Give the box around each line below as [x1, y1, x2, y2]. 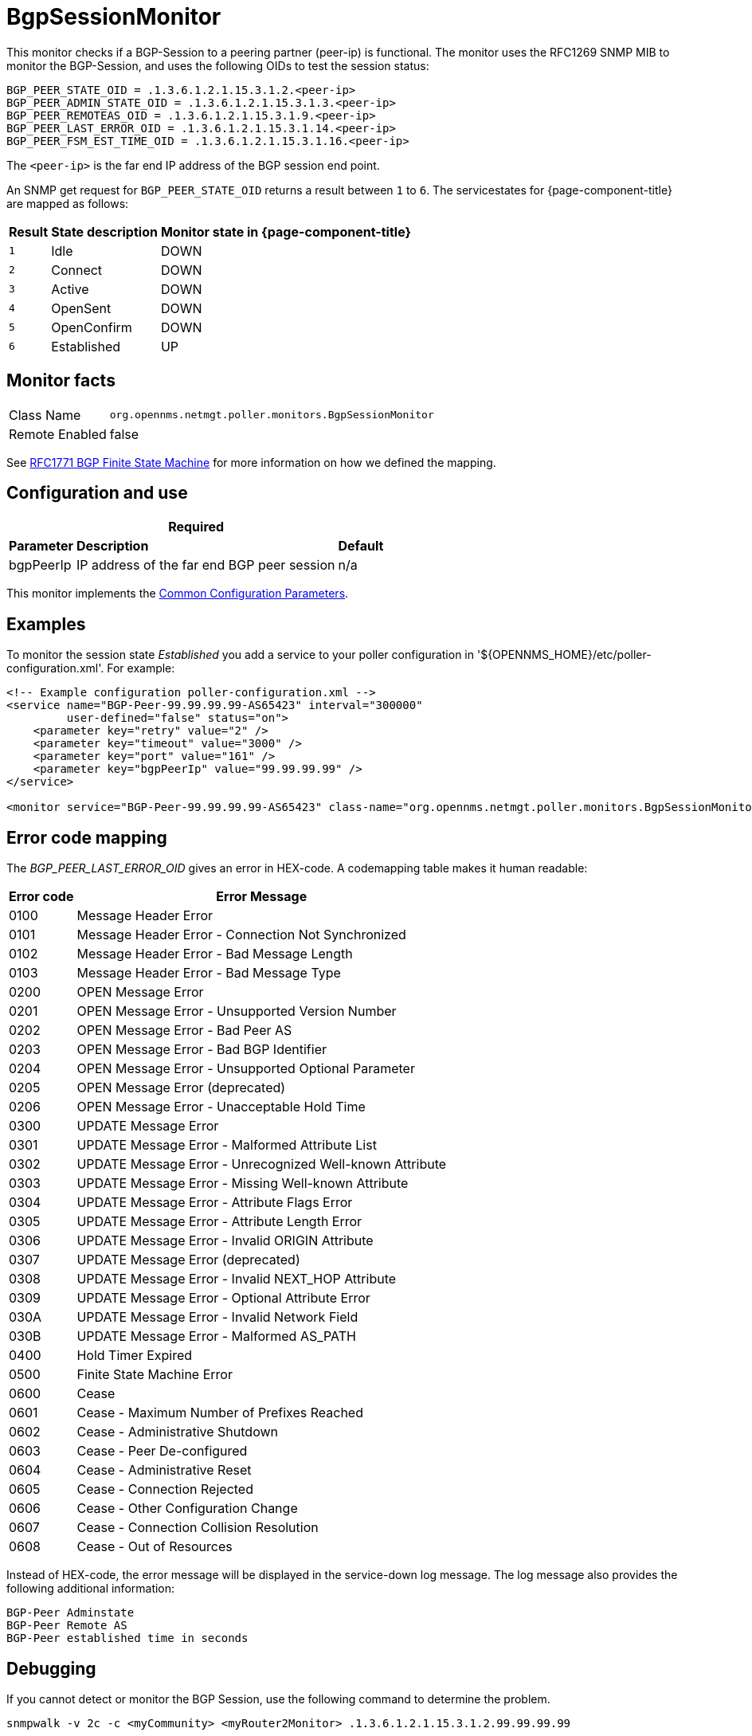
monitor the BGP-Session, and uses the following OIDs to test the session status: [6, 58, 429, 72]
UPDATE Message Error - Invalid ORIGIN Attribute [76, 1232, 374, 1249]
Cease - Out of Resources [76, 1538, 233, 1555]
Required [168, 519, 225, 535]
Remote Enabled [9, 425, 107, 442]
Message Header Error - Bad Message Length [76, 946, 353, 962]
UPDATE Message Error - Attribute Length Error [76, 1213, 362, 1230]
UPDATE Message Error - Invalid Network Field [76, 1309, 358, 1326]
